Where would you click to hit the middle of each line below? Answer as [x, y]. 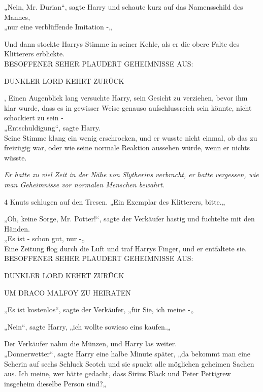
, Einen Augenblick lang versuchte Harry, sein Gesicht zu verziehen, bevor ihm [126, 98]
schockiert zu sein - [34, 118]
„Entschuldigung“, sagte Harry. [53, 127]
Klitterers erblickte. [35, 54]
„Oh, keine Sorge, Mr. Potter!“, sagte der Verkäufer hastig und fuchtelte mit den [129, 219]
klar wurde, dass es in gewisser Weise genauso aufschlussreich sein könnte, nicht [128, 107]
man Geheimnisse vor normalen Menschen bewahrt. [85, 184]
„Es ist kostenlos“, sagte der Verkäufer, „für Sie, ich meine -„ [99, 309]
